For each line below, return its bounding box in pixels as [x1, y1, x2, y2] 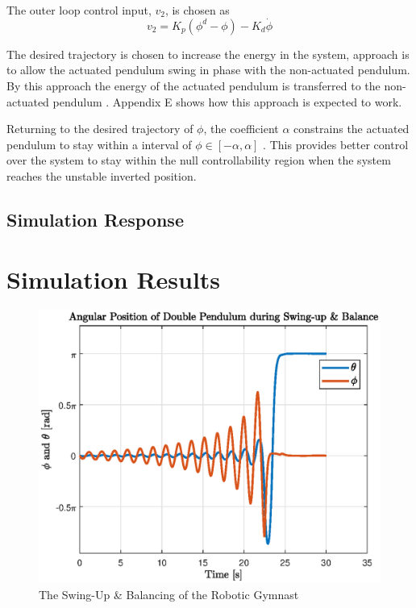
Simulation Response [6, 206, 184, 231]
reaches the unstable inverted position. [6, 167, 197, 184]
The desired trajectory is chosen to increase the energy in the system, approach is [6, 45, 410, 62]
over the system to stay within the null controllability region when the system [6, 152, 391, 169]
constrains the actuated [293, 120, 410, 137]
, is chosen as [164, 2, 230, 18]
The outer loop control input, [6, 2, 152, 18]
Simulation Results [6, 262, 221, 295]
